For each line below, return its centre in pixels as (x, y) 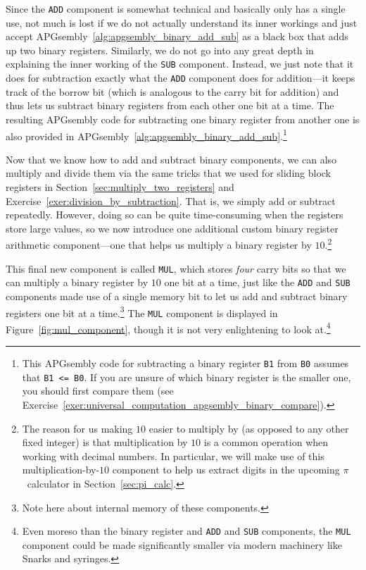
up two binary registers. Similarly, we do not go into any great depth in (160, 50)
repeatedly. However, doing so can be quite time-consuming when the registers (175, 215)
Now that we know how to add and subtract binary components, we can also (171, 159)
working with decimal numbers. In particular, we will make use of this (173, 456)
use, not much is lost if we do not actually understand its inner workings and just (182, 22)
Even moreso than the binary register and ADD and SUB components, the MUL (187, 531)
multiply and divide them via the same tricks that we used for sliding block (168, 173)
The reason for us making (77, 428)
